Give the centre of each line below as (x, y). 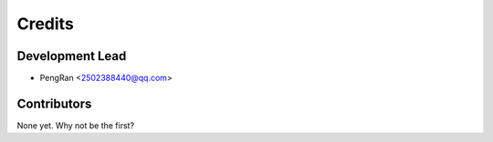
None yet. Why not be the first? (76, 125)
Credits (46, 24)
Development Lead (72, 56)
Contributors (54, 103)
